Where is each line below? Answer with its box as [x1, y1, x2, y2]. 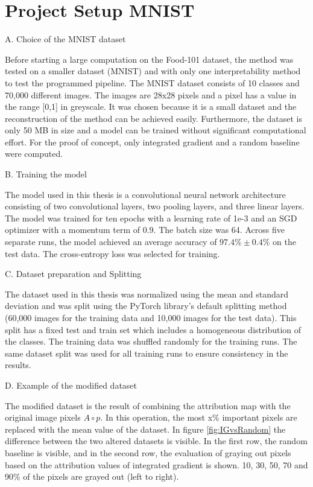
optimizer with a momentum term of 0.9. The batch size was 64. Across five [5, 223, 285, 236]
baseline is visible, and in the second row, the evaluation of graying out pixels [5, 446, 291, 459]
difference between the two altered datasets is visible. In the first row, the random [5, 434, 308, 447]
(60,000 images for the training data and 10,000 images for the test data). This [5, 311, 297, 323]
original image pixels [5, 411, 81, 424]
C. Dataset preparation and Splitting [5, 267, 142, 280]
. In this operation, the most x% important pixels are [100, 411, 297, 424]
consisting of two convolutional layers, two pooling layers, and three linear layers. [5, 200, 305, 212]
